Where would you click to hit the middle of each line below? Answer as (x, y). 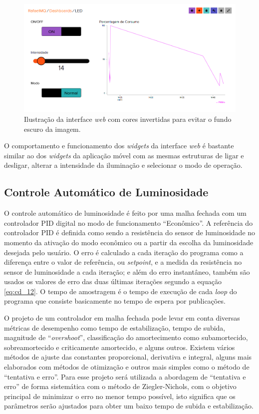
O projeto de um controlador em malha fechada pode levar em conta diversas (122, 318)
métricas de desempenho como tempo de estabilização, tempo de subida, (115, 327)
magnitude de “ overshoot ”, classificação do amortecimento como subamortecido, (126, 337)
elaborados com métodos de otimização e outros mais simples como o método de (127, 367)
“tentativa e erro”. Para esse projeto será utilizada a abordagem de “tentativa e (125, 376)
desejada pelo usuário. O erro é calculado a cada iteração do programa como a (124, 252)
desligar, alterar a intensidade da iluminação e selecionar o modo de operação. (123, 165)
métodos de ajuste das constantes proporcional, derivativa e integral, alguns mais (128, 357)
